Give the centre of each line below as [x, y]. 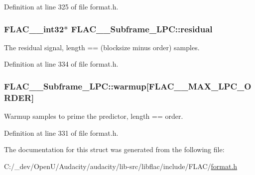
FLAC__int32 [34, 29]
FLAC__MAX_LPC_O [200, 86]
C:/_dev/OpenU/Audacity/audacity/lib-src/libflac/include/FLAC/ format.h [121, 166]
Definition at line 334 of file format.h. [61, 64]
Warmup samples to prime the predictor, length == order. [94, 116]
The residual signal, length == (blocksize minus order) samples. [102, 47]
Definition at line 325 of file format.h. [61, 6]
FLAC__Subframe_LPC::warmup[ [76, 86]
